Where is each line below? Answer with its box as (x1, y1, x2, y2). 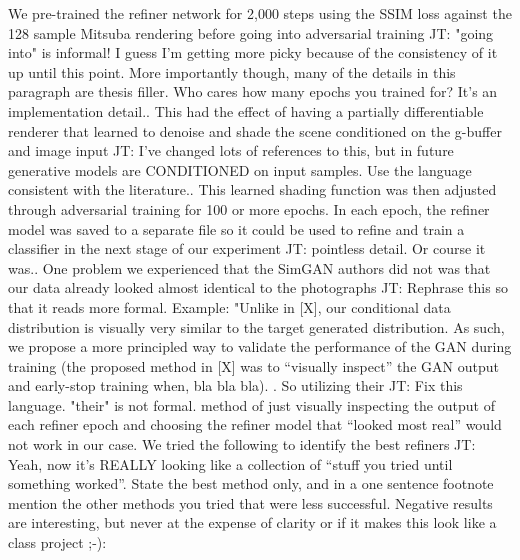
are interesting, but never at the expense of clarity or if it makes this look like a (8, 512, 497, 533)
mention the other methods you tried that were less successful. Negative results (8, 492, 493, 513)
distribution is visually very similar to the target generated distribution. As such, (8, 316, 505, 337)
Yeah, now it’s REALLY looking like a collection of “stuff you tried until (8, 453, 453, 474)
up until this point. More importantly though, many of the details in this (8, 61, 456, 82)
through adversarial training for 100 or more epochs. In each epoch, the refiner (8, 198, 490, 219)
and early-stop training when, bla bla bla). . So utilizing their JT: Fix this (8, 375, 463, 396)
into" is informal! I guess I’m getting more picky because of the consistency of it (8, 42, 498, 63)
